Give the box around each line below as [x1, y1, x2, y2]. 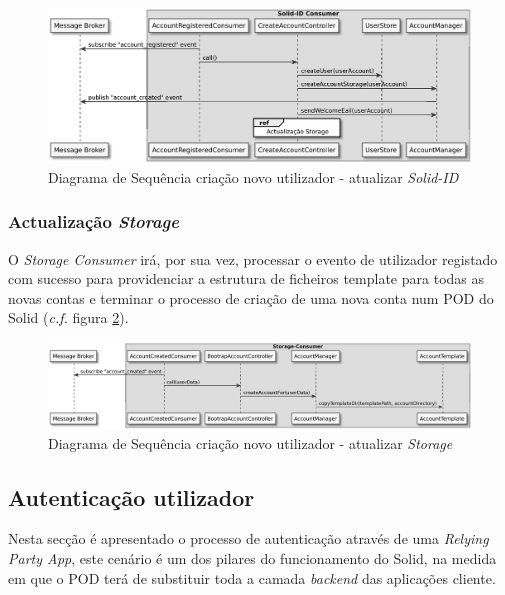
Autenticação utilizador [8, 481, 255, 512]
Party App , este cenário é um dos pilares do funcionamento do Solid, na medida [8, 547, 497, 568]
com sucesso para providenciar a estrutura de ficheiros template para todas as [8, 268, 484, 289]
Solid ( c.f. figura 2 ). [8, 307, 129, 328]
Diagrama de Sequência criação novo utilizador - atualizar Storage [48, 432, 453, 453]
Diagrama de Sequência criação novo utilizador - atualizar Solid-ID [48, 166, 459, 187]
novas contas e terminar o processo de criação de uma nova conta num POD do [8, 287, 494, 308]
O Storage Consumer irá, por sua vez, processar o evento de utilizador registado [8, 248, 498, 269]
